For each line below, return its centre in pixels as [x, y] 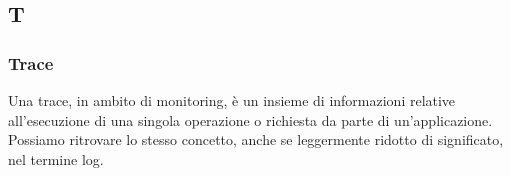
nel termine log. [56, 158]
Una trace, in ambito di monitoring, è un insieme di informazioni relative [232, 100]
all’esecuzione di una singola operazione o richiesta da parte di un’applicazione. [250, 119]
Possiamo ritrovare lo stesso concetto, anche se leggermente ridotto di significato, [256, 139]
